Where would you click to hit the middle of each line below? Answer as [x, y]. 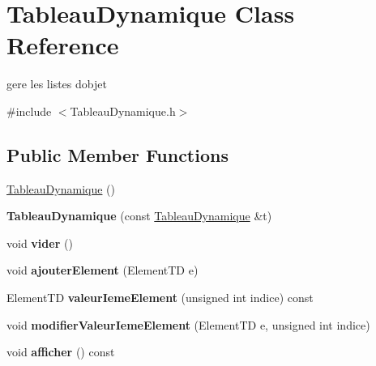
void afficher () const [61, 352]
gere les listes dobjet [57, 84]
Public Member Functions [117, 154]
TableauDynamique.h [123, 111]
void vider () [40, 243]
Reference [63, 45]
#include [29, 111]
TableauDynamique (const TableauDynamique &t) [139, 216]
